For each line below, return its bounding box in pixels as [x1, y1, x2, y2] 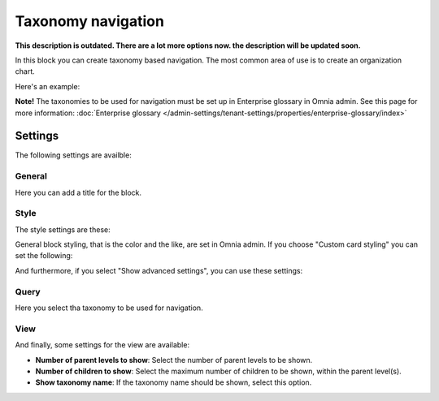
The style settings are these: [15, 224, 111, 235]
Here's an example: [15, 81, 80, 91]
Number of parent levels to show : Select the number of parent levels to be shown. [35, 355, 313, 364]
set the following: [15, 251, 73, 261]
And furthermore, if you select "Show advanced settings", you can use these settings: [15, 265, 303, 275]
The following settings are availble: [15, 150, 132, 160]
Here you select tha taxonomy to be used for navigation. [15, 303, 203, 313]
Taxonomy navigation [15, 12, 164, 30]
